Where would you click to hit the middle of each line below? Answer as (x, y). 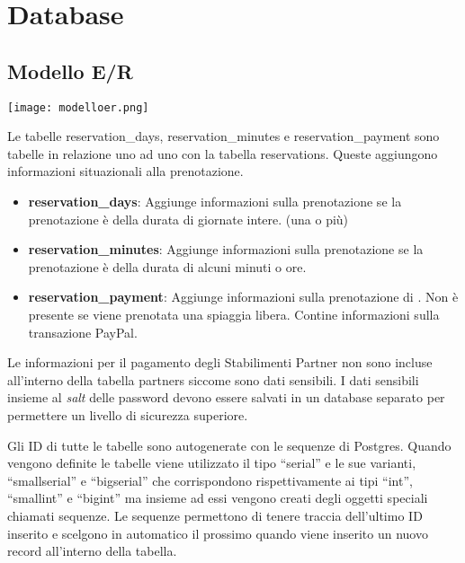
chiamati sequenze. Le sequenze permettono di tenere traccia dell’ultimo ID (215, 515)
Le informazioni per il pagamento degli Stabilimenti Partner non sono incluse (220, 362)
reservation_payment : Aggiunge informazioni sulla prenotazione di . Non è (243, 297)
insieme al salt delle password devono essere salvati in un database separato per (226, 397)
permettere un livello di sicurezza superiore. (128, 414)
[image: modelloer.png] (78, 107)
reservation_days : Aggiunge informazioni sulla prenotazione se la (215, 202)
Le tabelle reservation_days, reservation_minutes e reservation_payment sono (224, 136)
